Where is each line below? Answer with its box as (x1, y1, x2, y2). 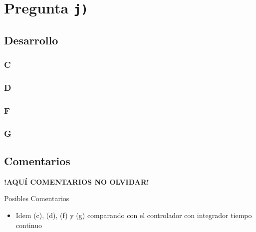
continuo (15, 220, 42, 230)
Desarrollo (4, 32, 58, 47)
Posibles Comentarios (4, 193, 69, 204)
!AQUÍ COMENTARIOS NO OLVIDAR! (4, 176, 149, 187)
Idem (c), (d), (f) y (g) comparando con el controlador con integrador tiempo (15, 210, 252, 221)
